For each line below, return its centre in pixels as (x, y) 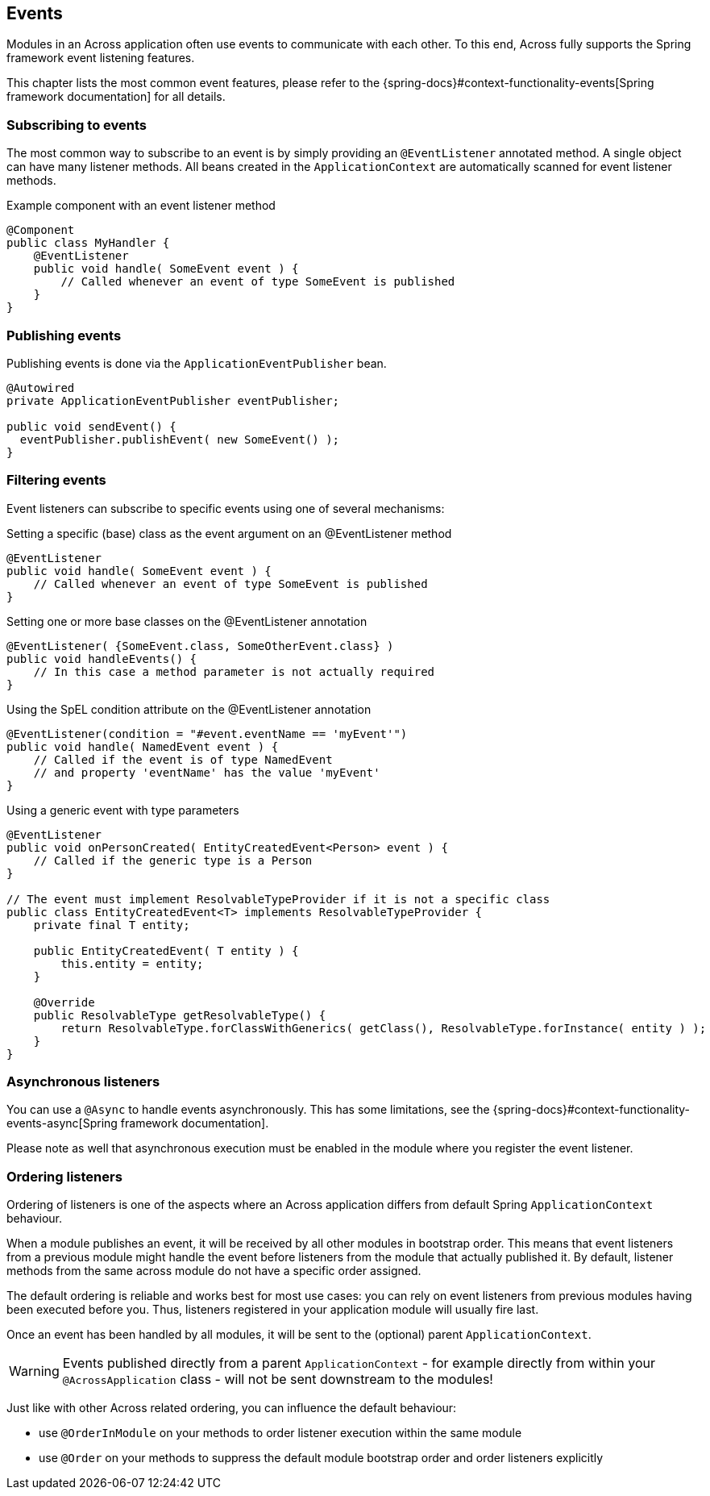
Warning (34, 1371)
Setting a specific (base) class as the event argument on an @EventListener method (229, 533)
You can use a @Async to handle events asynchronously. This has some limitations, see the (248, 1110)
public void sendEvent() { (91, 426)
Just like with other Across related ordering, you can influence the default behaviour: (232, 1408)
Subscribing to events (77, 125)
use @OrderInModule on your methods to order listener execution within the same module (280, 1433)
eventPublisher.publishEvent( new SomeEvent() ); (180, 439)
